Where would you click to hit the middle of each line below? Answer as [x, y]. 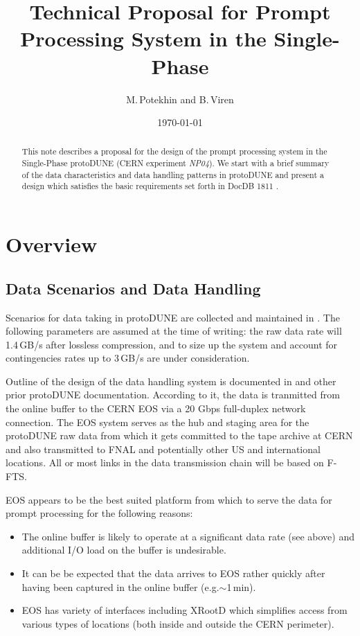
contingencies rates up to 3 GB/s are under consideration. [128, 358]
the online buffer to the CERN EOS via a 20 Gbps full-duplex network [156, 408]
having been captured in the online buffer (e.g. [120, 586]
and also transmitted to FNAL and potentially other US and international [163, 449]
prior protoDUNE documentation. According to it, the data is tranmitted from [173, 395]
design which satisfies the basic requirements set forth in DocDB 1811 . [150, 186]
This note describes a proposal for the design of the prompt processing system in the [174, 151]
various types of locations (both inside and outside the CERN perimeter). [178, 623]
